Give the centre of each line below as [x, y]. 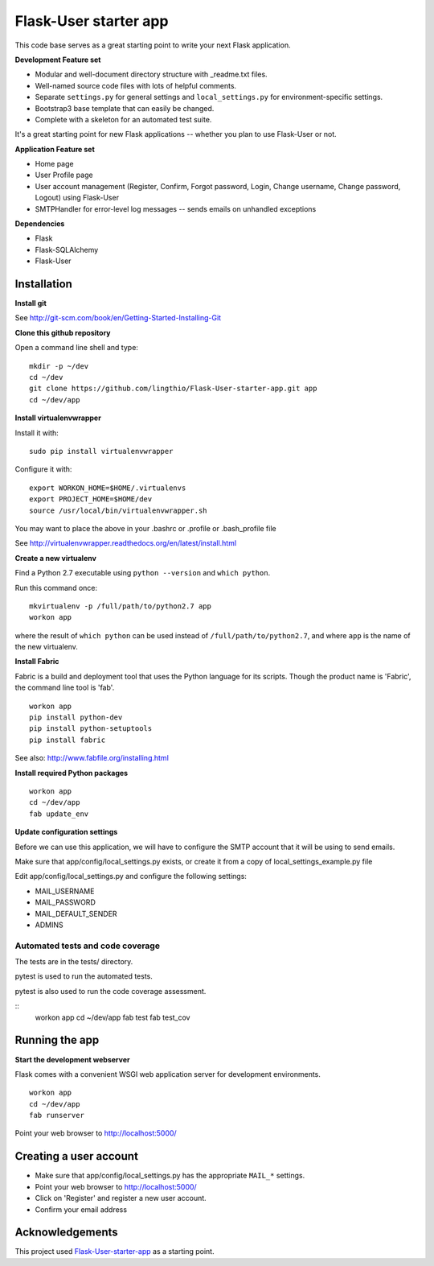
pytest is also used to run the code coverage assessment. [111, 991]
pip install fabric [68, 740]
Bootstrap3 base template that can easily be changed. [125, 108]
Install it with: [37, 433]
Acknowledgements [66, 1233]
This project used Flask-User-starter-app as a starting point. [115, 1252]
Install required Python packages [72, 773]
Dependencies [40, 224]
